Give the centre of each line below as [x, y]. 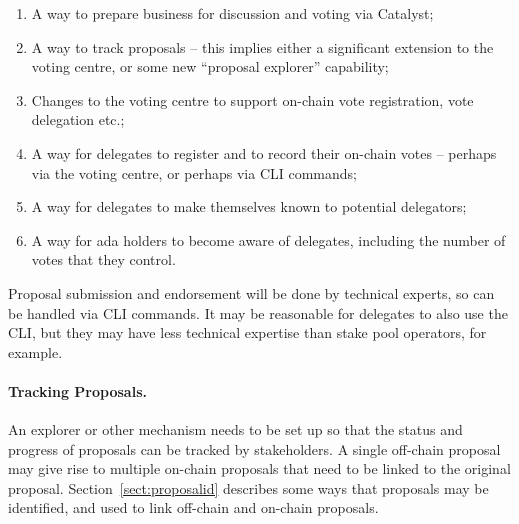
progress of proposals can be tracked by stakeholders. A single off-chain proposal [254, 448]
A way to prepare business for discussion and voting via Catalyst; [232, 13]
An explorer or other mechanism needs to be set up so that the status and [235, 429]
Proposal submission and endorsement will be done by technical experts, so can [251, 292]
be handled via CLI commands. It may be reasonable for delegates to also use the [258, 312]
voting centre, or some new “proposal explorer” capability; [210, 66]
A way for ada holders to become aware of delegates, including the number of [268, 239]
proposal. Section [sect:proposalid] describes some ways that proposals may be [248, 487]
